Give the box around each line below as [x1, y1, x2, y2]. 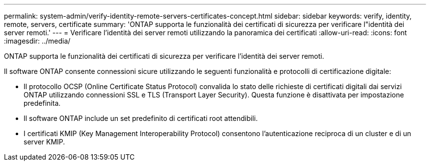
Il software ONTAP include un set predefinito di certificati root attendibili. [24, 114, 258, 122]
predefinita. [24, 99, 61, 107]
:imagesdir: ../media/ [4, 37, 71, 45]
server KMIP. [24, 138, 65, 146]
